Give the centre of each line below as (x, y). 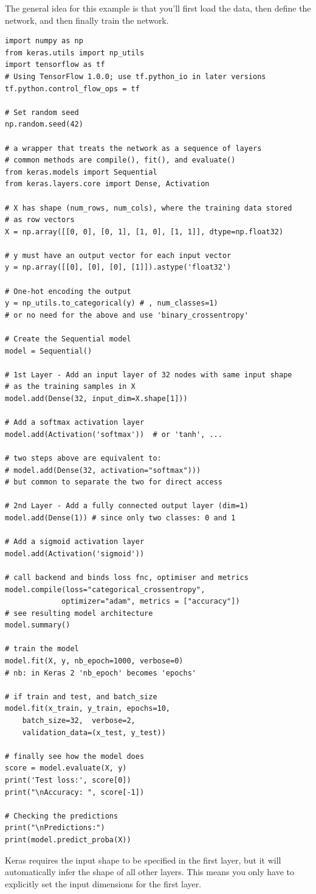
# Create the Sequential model (68, 339)
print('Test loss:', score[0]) (68, 780)
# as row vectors (40, 220)
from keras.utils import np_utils (75, 53)
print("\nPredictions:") (55, 828)
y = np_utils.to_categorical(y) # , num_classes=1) (112, 303)
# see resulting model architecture (79, 613)
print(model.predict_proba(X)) (68, 840)
